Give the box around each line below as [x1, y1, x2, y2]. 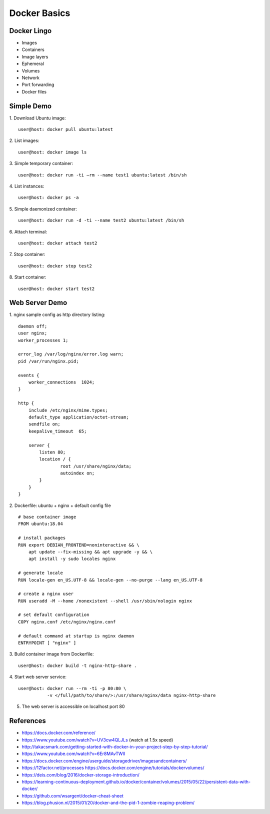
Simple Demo [9, 101, 52, 110]
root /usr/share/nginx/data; [60, 463, 132, 469]
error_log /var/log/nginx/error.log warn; [18, 351, 124, 357]
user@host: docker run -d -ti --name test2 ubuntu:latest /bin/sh [18, 217, 184, 223]
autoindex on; [60, 470, 95, 476]
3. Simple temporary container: [9, 160, 73, 166]
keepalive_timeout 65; [28, 428, 87, 434]
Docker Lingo [9, 26, 52, 35]
